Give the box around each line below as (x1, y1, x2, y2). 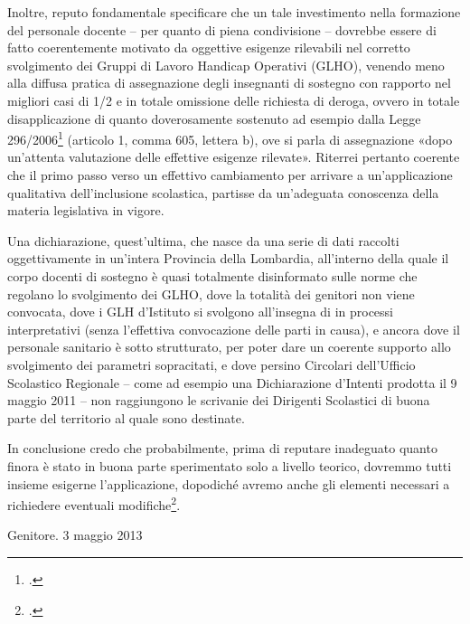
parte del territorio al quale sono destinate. (7, 408, 245, 427)
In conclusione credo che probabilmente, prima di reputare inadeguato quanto (7, 439, 437, 458)
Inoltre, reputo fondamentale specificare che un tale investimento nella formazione (7, 3, 461, 21)
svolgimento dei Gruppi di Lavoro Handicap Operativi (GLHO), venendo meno (7, 55, 445, 74)
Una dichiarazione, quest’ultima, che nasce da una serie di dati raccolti (7, 231, 399, 250)
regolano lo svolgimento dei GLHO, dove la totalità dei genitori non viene (7, 284, 415, 303)
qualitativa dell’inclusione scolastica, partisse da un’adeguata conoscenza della (7, 183, 439, 202)
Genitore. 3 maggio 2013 (7, 525, 143, 544)
